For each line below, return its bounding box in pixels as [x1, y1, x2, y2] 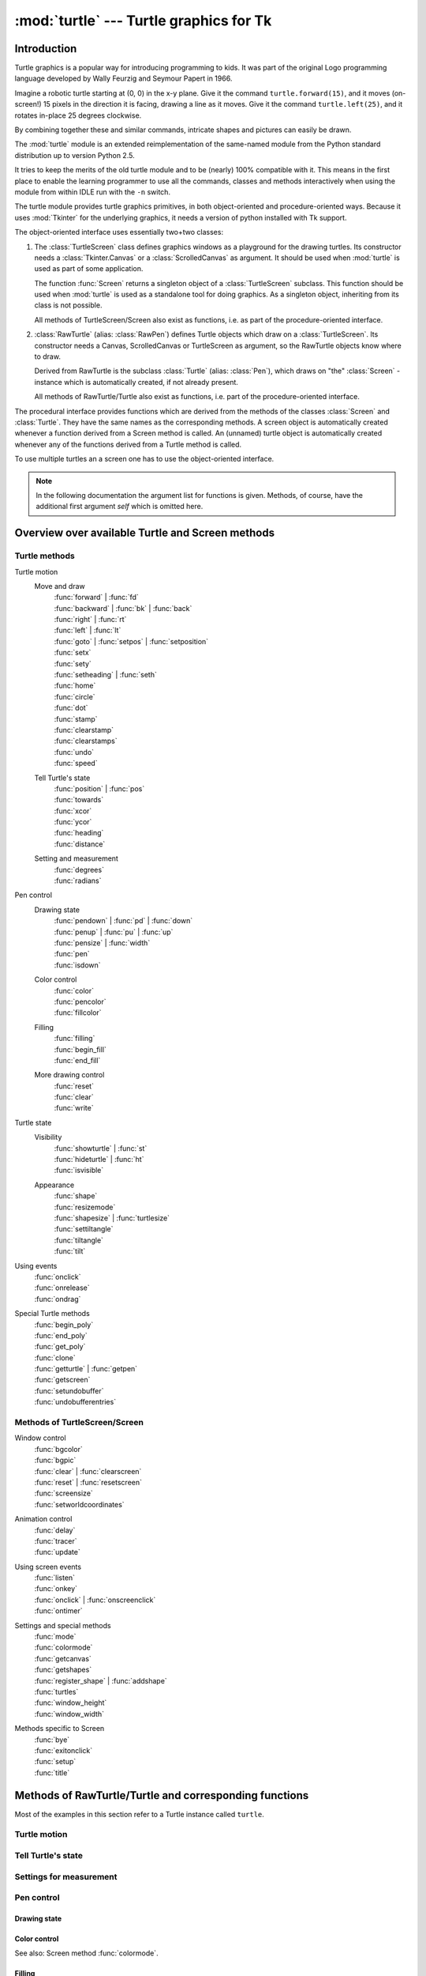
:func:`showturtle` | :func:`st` [54, 1143, 148, 1153]
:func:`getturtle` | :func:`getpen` [34, 1364, 138, 1374]
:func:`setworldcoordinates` [34, 1499, 125, 1509]
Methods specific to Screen [14, 1724, 105, 1733]
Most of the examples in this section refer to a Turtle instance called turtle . [14, 1809, 264, 1819]
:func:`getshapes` [34, 1665, 92, 1675]
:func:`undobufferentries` [34, 1397, 117, 1407]
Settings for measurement [14, 1871, 118, 1882]
